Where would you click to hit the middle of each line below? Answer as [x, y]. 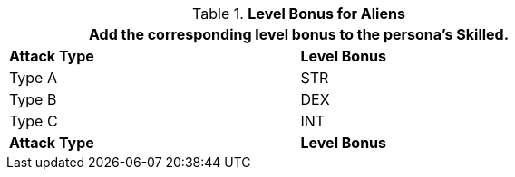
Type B [33, 99]
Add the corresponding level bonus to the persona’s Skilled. [299, 34]
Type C [34, 121]
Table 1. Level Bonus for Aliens [299, 14]
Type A [33, 78]
